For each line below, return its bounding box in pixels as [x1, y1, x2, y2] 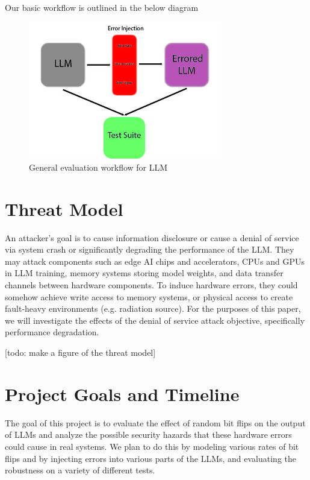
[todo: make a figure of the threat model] [5, 346, 156, 359]
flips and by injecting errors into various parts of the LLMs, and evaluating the [5, 452, 297, 464]
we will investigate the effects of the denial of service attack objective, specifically [5, 314, 305, 326]
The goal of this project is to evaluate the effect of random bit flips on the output [5, 416, 306, 429]
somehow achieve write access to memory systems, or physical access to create [5, 290, 293, 303]
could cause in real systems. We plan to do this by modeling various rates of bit [5, 440, 299, 452]
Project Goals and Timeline [5, 381, 240, 406]
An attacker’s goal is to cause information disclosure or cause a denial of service [5, 231, 299, 244]
